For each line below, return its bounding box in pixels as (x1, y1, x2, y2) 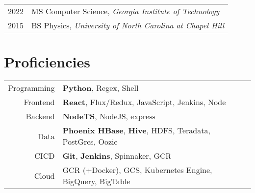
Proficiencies (4, 52, 90, 72)
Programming (8, 82, 55, 94)
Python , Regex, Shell (62, 82, 139, 94)
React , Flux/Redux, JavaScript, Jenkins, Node (62, 96, 226, 108)
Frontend (24, 96, 55, 108)
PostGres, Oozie (62, 136, 118, 148)
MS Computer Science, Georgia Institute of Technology (31, 5, 220, 17)
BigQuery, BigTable (62, 175, 130, 187)
